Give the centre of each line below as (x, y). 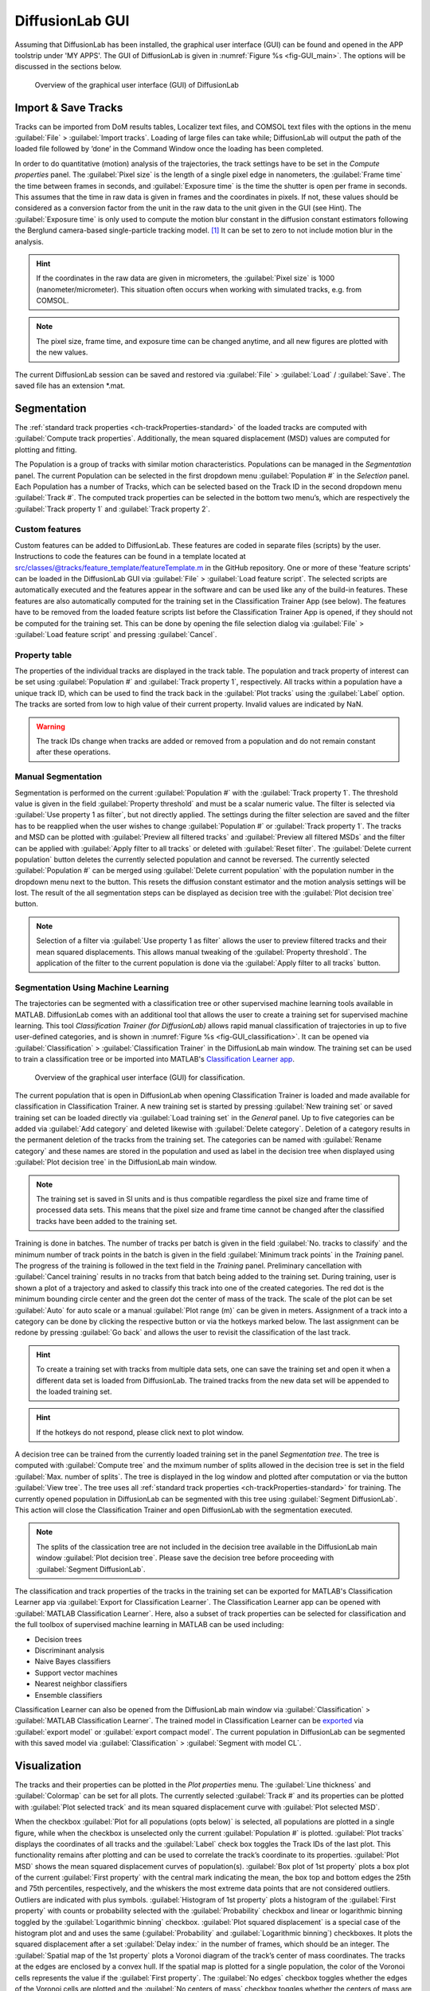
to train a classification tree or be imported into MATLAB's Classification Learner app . (154, 1059)
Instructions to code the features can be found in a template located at (130, 557)
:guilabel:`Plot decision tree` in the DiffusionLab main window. (116, 1162)
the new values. (62, 352)
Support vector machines (76, 1672)
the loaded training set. (74, 1391)
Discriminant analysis (70, 1650)
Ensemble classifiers (68, 1695)
